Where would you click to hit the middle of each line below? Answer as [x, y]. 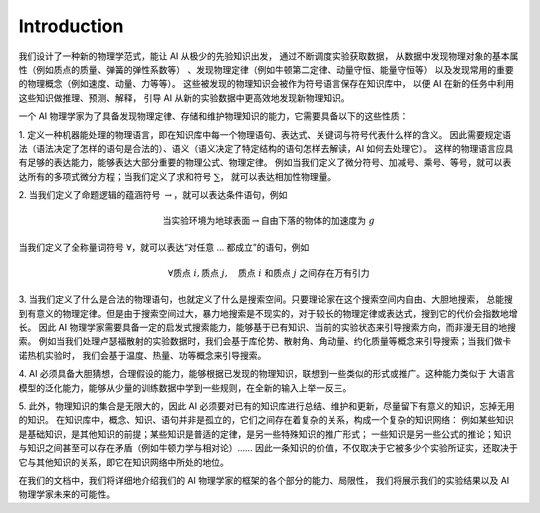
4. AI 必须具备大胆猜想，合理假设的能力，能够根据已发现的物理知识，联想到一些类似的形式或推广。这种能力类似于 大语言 [266, 374]
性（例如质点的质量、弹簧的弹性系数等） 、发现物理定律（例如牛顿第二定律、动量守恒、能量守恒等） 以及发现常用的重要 [266, 69]
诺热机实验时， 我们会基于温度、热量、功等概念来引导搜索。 [142, 355]
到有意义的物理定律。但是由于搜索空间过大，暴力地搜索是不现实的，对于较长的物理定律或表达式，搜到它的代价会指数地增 [268, 313]
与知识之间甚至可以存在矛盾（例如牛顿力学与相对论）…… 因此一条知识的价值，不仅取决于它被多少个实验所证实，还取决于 [268, 448]
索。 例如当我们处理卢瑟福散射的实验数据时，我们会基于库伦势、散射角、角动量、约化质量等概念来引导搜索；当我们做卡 [265, 341]
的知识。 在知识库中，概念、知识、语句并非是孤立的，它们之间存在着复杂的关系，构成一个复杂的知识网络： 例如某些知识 [266, 420]
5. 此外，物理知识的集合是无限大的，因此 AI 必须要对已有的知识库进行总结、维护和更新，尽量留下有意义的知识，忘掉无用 [266, 406]
